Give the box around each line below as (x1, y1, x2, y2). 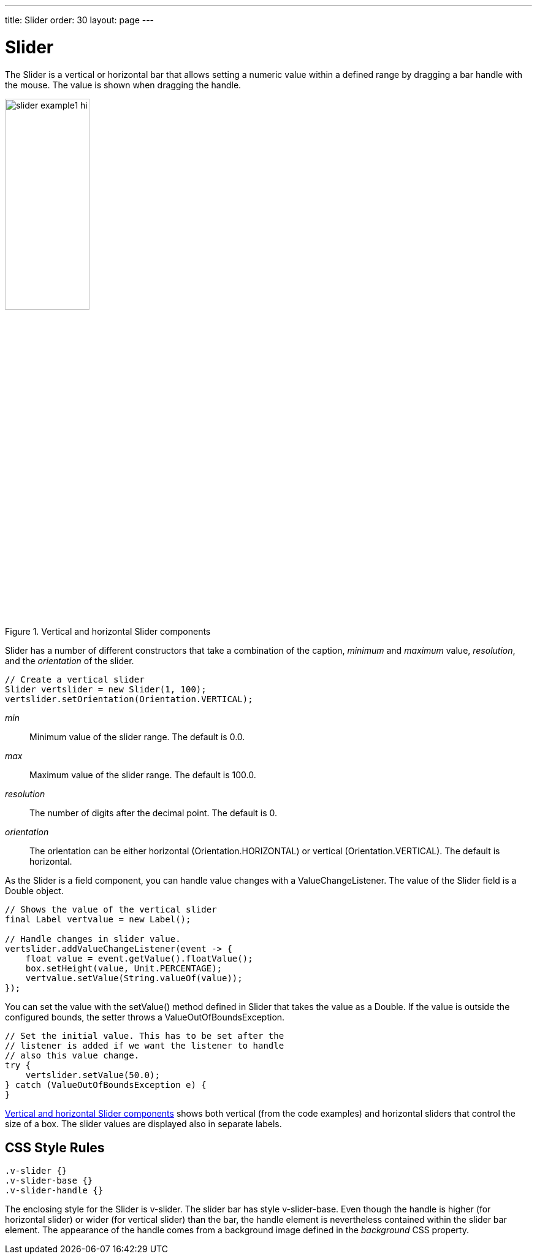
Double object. (5, 886, 64, 897)
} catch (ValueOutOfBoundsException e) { (5, 1080, 207, 1090)
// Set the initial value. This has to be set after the (5, 1031, 284, 1041)
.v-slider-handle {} (5, 1185, 104, 1196)
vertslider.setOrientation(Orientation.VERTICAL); (5, 694, 253, 705)
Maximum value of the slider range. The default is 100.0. (29, 770, 256, 781)
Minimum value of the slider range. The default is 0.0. (29, 732, 245, 743)
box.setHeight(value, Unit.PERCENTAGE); (25, 963, 223, 974)
